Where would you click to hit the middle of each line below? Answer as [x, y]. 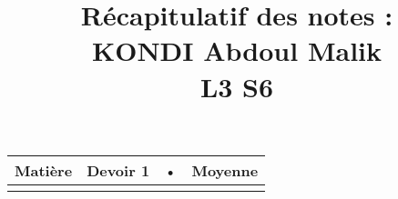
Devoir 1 [118, 170]
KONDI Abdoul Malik [237, 50]
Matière [44, 170]
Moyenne [225, 170]
